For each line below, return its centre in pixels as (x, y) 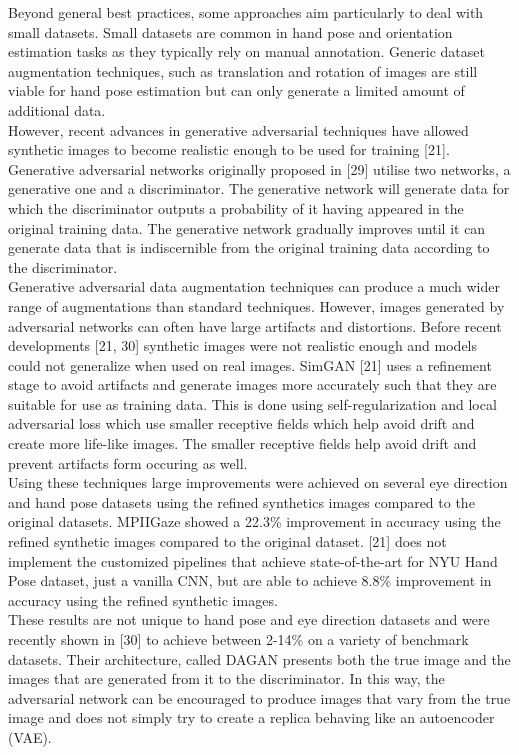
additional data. (57, 109)
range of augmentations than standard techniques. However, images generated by (256, 305)
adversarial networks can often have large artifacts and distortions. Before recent (255, 325)
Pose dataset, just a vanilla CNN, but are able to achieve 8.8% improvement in (250, 580)
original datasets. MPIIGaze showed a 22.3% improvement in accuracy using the (254, 521)
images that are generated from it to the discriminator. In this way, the (226, 678)
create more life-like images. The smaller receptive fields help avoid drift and (242, 443)
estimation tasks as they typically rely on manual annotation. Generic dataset (246, 51)
